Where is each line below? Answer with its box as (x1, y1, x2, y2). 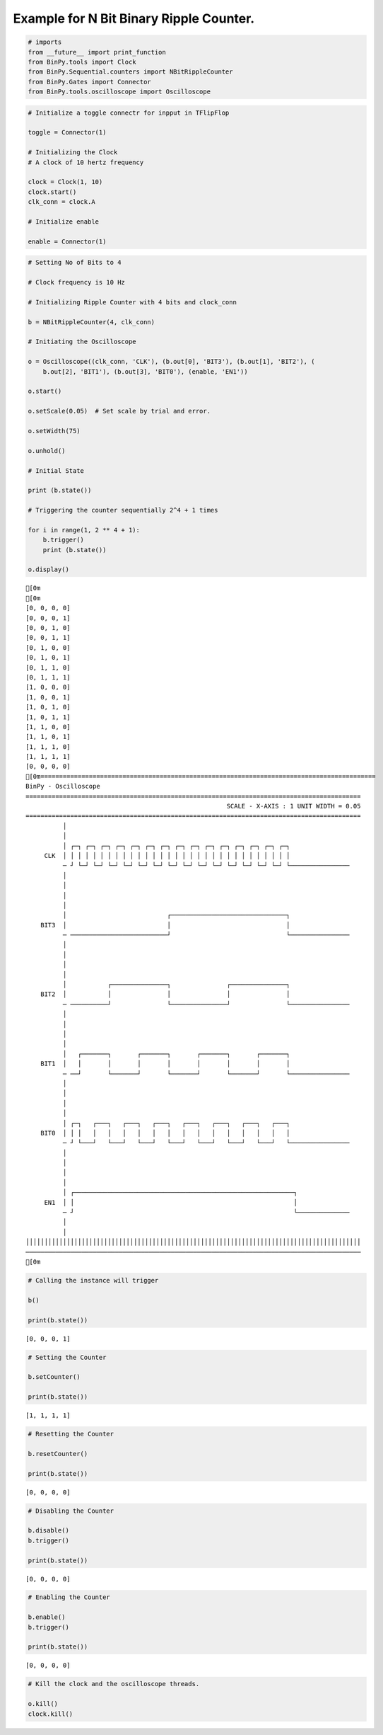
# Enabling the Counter (28, 1593, 111, 1601)
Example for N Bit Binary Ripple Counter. (13, 11, 254, 26)
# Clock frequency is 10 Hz (28, 278, 125, 287)
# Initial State (28, 466, 85, 474)
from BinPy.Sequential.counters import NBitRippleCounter (28, 68, 233, 76)
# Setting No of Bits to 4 (28, 258, 122, 267)
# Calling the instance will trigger (28, 1276, 159, 1284)
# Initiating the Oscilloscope (28, 338, 137, 346)
